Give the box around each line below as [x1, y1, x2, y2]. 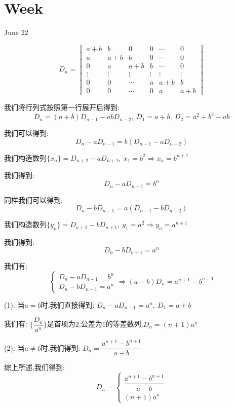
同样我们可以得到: [4, 194, 63, 205]
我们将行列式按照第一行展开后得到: [4, 102, 120, 113]
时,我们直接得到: [41, 299, 95, 310]
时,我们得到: [41, 342, 81, 353]
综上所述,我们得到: [4, 362, 65, 373]
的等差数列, [105, 318, 143, 329]
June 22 [4, 27, 28, 38]
